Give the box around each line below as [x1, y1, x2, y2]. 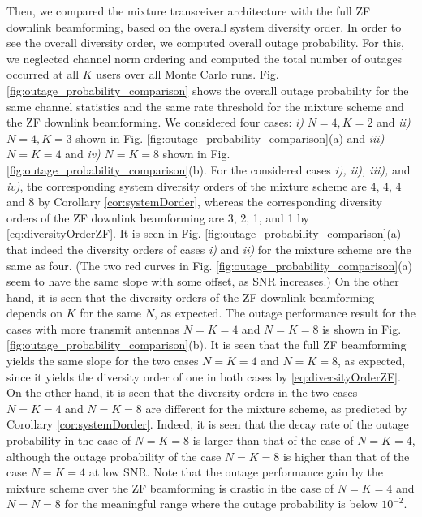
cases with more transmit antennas [6, 320, 180, 337]
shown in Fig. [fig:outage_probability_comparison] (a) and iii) [75, 129, 385, 146]
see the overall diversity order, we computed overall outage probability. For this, [6, 34, 404, 51]
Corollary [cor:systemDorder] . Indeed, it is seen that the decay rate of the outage [6, 416, 409, 433]
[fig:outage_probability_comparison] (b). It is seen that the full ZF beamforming [6, 336, 407, 353]
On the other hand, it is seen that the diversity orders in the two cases [6, 384, 358, 401]
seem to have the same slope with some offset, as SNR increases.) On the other [6, 273, 399, 290]
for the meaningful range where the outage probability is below [64, 495, 378, 512]
